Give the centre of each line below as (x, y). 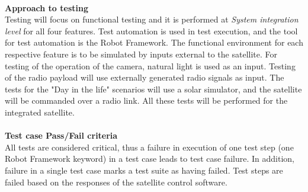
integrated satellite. (40, 112)
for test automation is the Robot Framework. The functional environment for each (154, 42)
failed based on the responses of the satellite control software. (116, 182)
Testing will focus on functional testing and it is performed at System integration (152, 19)
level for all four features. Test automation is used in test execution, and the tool (151, 31)
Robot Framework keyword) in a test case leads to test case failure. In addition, (150, 159)
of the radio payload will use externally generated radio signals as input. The (145, 77)
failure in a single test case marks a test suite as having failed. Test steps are (144, 170)
